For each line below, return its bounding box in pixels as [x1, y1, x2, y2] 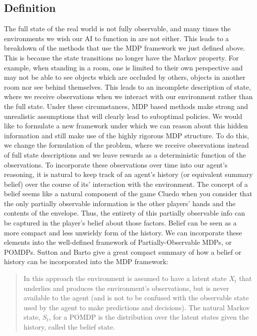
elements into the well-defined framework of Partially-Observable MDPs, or [4, 237, 232, 247]
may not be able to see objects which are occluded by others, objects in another [4, 72, 246, 82]
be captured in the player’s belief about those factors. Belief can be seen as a [4, 218, 237, 228]
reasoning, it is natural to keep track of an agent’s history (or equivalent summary [4, 169, 253, 179]
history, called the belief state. [23, 322, 115, 332]
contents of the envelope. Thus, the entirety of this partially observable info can [4, 208, 245, 218]
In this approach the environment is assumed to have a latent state [23, 273, 227, 283]
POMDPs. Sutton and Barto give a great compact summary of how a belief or [4, 246, 242, 257]
